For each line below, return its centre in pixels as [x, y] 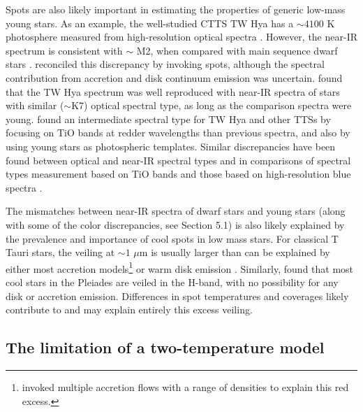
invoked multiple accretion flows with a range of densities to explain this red [185, 386]
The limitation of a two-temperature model [165, 347]
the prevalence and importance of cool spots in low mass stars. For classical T [172, 238]
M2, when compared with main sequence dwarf [237, 50]
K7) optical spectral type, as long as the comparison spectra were [212, 105]
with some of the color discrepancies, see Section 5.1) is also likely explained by [175, 224]
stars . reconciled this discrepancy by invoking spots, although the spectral [165, 64]
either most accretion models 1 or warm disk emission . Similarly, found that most [180, 267]
